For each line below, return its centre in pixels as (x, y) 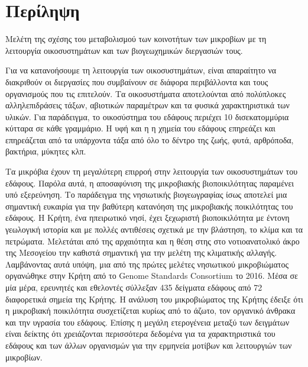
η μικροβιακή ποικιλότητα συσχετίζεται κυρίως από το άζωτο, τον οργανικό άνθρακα (150, 310)
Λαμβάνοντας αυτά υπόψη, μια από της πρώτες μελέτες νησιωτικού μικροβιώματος (147, 264)
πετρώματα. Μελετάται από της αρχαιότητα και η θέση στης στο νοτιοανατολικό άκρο (153, 241)
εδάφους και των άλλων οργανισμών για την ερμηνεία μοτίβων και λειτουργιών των (149, 345)
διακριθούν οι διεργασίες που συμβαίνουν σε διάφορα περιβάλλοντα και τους (137, 81)
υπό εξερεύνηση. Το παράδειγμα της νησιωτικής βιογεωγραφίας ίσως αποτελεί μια (146, 194)
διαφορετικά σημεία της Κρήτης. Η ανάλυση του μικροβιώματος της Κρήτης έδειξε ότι (154, 299)
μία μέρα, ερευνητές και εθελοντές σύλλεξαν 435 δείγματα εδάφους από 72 (134, 287)
